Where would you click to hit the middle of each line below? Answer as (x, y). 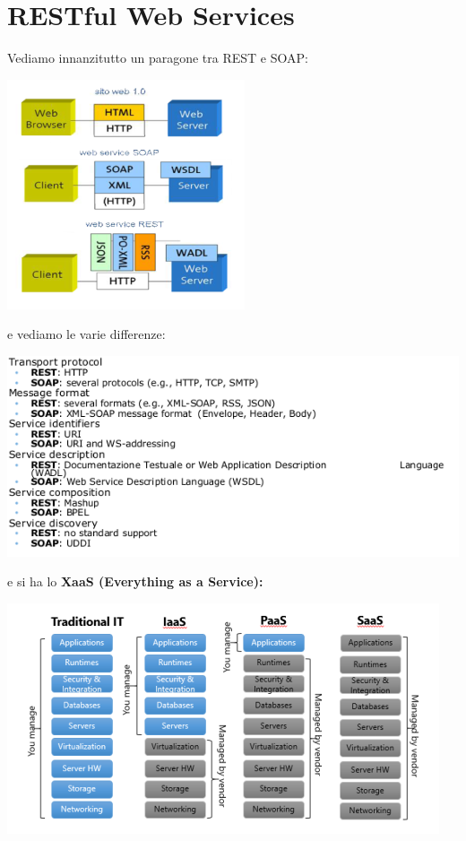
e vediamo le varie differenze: (86, 334)
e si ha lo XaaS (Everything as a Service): (135, 581)
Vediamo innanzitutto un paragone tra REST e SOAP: (158, 58)
